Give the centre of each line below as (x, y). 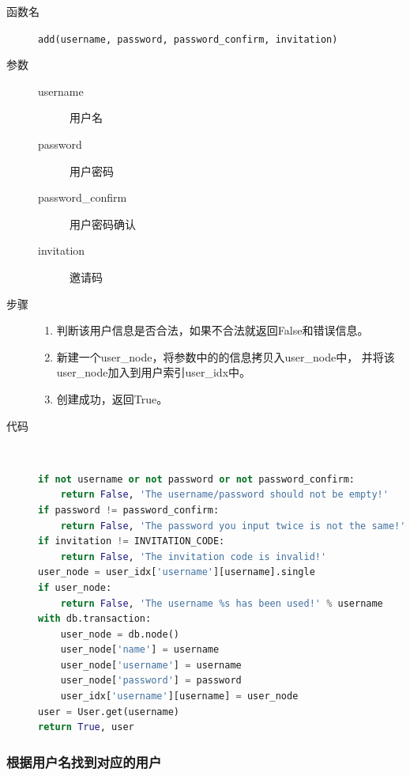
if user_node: (75, 587)
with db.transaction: (95, 619)
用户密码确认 (103, 223)
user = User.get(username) (109, 712)
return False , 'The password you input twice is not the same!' (233, 526)
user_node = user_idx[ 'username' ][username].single (177, 572)
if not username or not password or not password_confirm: (196, 479)
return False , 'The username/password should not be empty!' (224, 495)
